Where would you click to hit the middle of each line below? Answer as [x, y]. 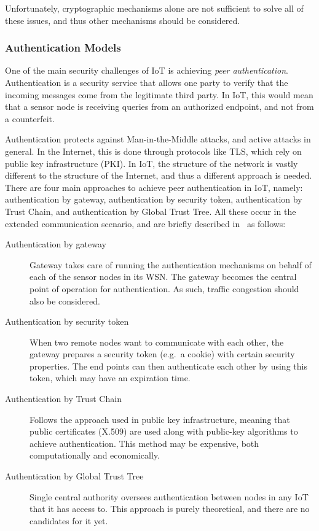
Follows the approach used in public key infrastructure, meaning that [160, 419]
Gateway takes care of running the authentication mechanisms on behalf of [171, 264]
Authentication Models [63, 48]
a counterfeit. [30, 118]
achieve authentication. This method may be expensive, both [144, 443]
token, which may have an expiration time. [110, 378]
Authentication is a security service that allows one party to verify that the [147, 82]
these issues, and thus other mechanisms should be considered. [123, 20]
